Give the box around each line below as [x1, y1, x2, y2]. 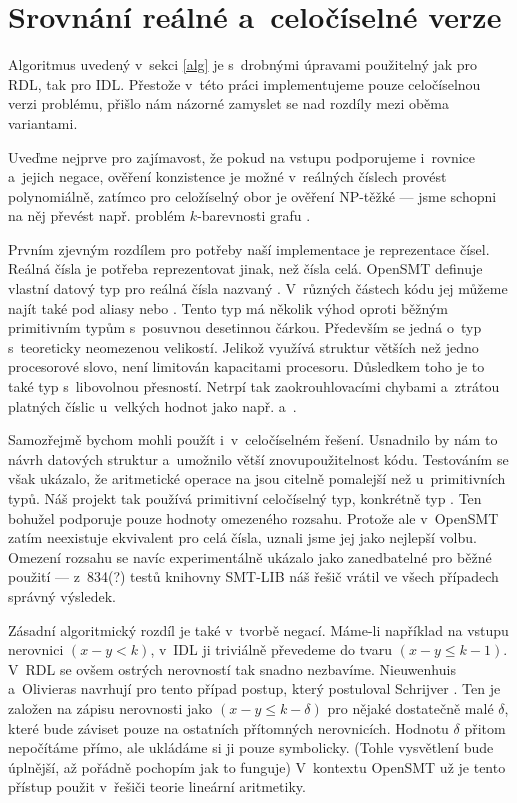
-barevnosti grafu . [197, 205, 311, 226]
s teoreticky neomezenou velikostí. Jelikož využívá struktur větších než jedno [8, 336, 479, 357]
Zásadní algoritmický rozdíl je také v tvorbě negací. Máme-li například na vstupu [8, 619, 509, 640]
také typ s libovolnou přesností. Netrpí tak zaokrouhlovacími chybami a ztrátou [8, 376, 500, 397]
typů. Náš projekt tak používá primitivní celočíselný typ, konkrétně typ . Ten [8, 488, 482, 508]
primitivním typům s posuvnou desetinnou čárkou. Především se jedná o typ [8, 317, 482, 338]
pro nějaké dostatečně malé [327, 697, 494, 718]
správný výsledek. [8, 585, 116, 606]
